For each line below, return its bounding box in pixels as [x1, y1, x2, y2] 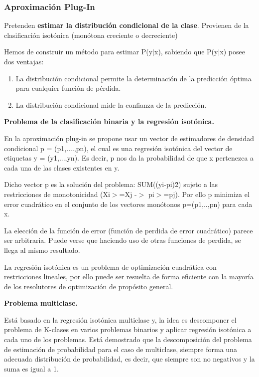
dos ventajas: [4, 56, 44, 66]
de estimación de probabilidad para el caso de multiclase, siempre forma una [4, 344, 237, 354]
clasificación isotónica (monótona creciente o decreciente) [4, 29, 178, 40]
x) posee [220, 46, 245, 57]
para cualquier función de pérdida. [15, 83, 121, 93]
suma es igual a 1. [4, 363, 59, 374]
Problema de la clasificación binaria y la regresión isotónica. [4, 116, 214, 127]
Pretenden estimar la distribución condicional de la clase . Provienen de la [4, 20, 249, 30]
